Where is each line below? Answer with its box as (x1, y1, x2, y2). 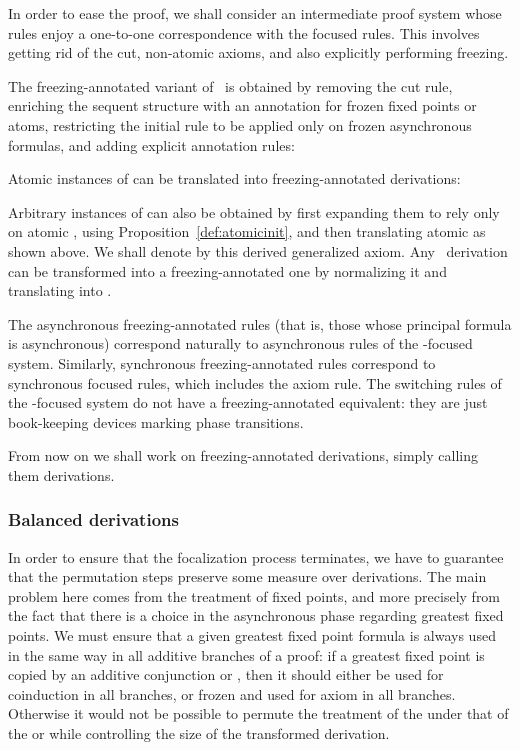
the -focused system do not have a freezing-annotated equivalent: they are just (8, 392, 488, 413)
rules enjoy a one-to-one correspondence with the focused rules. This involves (8, 22, 480, 43)
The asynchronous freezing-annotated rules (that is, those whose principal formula (8, 313, 512, 334)
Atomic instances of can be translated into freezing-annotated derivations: (8, 168, 461, 189)
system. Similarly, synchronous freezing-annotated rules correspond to (8, 352, 436, 373)
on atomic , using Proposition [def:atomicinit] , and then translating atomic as (8, 221, 486, 242)
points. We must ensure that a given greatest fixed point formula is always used (8, 625, 496, 646)
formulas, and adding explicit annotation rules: (8, 134, 295, 155)
